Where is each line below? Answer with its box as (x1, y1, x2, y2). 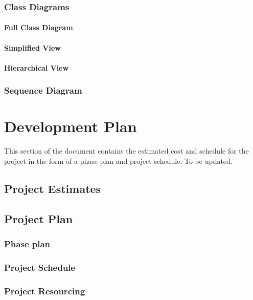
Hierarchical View (4, 62, 69, 73)
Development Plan (4, 116, 137, 137)
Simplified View (4, 42, 61, 53)
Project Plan (4, 210, 73, 226)
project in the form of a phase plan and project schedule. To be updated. (4, 155, 233, 166)
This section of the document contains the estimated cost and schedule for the (4, 145, 249, 156)
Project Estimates (4, 180, 101, 196)
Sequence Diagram (4, 84, 82, 97)
